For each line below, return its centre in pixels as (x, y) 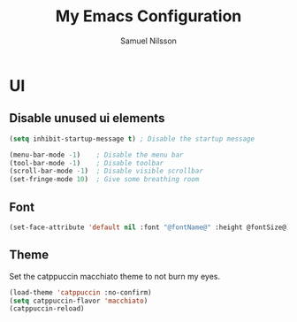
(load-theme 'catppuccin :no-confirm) (80, 292)
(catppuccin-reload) (47, 309)
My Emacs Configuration (148, 16)
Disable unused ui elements (87, 118)
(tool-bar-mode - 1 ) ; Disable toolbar (87, 163)
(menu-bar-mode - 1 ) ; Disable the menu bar (96, 155)
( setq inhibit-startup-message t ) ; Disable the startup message (132, 139)
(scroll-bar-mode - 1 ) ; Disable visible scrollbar (106, 171)
